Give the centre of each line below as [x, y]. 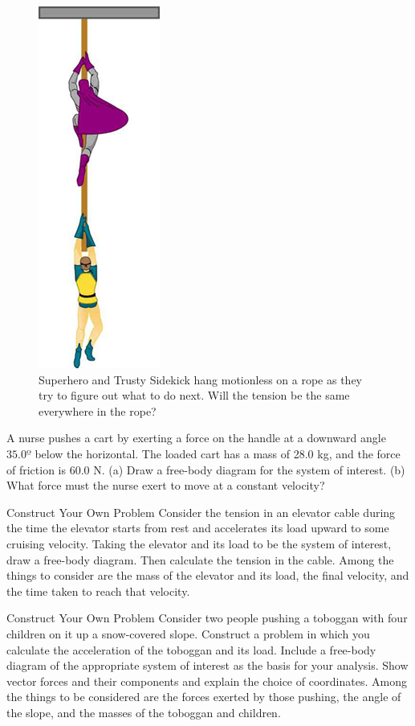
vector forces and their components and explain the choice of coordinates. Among [207, 681]
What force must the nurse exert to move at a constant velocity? [166, 485]
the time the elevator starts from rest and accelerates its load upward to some [198, 528]
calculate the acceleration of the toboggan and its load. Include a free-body [191, 649]
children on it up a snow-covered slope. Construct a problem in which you [188, 633]
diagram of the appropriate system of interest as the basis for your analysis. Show [207, 665]
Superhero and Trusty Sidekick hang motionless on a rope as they [200, 379]
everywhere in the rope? [98, 410]
